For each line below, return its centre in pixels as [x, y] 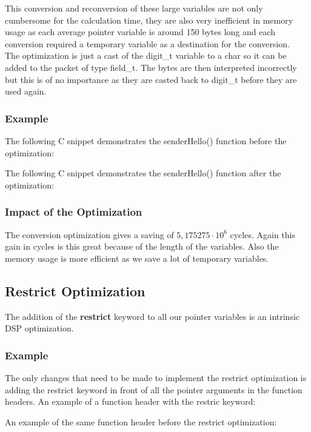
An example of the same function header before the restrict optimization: [141, 421]
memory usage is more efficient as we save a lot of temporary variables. [137, 258]
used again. [26, 91]
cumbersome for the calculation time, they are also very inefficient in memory [149, 20]
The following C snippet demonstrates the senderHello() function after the [143, 173]
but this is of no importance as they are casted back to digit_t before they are [151, 79]
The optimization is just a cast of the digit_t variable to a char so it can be [146, 55]
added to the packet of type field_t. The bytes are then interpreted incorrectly [151, 67]
